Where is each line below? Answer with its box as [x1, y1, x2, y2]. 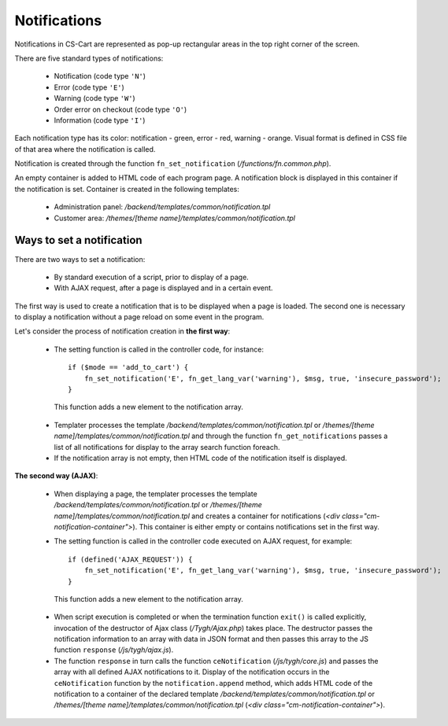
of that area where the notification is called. [14, 144, 156, 153]
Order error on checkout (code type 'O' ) [54, 105, 187, 114]
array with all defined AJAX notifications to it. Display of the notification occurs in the [54, 667, 330, 676]
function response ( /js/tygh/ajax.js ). [54, 645, 174, 654]
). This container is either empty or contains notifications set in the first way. [132, 521, 380, 531]
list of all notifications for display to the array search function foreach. [54, 442, 280, 451]
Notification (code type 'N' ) [54, 72, 146, 81]
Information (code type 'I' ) [54, 115, 146, 125]
